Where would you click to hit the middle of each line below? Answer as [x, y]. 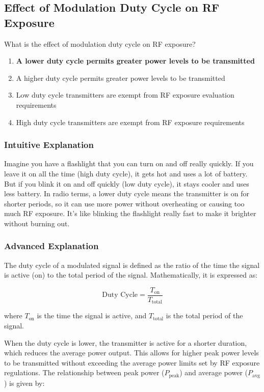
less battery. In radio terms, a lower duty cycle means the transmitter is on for [127, 193]
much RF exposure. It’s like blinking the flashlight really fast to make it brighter [130, 213]
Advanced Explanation [51, 246]
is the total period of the [204, 315]
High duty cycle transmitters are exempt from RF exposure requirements [130, 122]
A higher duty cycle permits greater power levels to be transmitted [121, 78]
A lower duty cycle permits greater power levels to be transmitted [135, 61]
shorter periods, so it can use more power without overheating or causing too [124, 203]
